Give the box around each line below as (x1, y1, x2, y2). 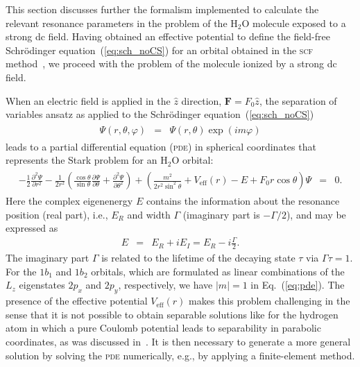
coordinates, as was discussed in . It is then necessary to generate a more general (6, 334, 351, 348)
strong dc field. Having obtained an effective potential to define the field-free (6, 29, 330, 44)
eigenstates (19, 278, 65, 292)
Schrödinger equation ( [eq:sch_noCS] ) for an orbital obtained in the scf (6, 42, 314, 57)
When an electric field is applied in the (6, 93, 171, 108)
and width (127, 207, 171, 221)
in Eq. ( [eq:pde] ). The (250, 278, 345, 292)
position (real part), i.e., (6, 207, 108, 221)
